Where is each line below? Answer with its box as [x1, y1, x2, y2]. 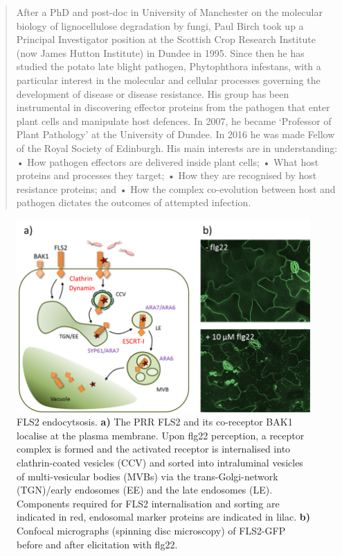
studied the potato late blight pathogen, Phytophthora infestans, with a [16, 59, 321, 74]
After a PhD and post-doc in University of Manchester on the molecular [16, 5, 323, 19]
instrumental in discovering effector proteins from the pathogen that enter [16, 100, 330, 115]
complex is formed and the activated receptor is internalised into [17, 441, 291, 456]
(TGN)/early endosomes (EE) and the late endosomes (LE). [17, 482, 273, 497]
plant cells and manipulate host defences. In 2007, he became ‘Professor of [16, 113, 332, 128]
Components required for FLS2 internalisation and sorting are [17, 496, 280, 510]
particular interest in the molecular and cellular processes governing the [16, 72, 321, 87]
